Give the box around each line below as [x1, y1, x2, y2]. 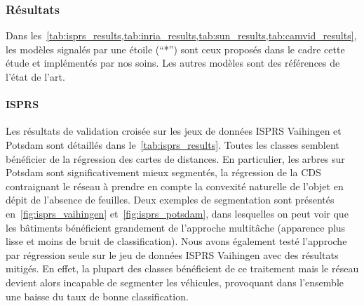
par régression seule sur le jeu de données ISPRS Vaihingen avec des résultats [6, 247, 339, 262]
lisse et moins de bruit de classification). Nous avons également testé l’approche [6, 234, 347, 248]
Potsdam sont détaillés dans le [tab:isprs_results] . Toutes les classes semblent [6, 137, 339, 152]
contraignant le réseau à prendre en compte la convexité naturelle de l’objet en [6, 178, 344, 193]
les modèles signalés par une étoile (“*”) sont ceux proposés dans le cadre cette [6, 41, 345, 56]
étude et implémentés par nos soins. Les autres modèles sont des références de [6, 55, 340, 70]
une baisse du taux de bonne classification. [6, 288, 189, 303]
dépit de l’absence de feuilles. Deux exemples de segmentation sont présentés [6, 192, 335, 207]
